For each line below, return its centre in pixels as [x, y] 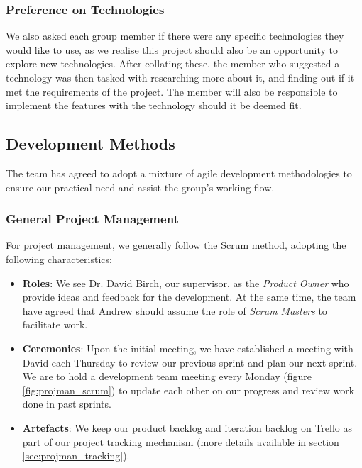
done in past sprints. [67, 404]
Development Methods [90, 144]
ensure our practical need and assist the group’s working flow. [140, 187]
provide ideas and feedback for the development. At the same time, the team [189, 297]
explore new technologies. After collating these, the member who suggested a [173, 63]
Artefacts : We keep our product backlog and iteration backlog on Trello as [187, 427]
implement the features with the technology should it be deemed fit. [154, 105]
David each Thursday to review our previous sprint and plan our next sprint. [190, 362]
